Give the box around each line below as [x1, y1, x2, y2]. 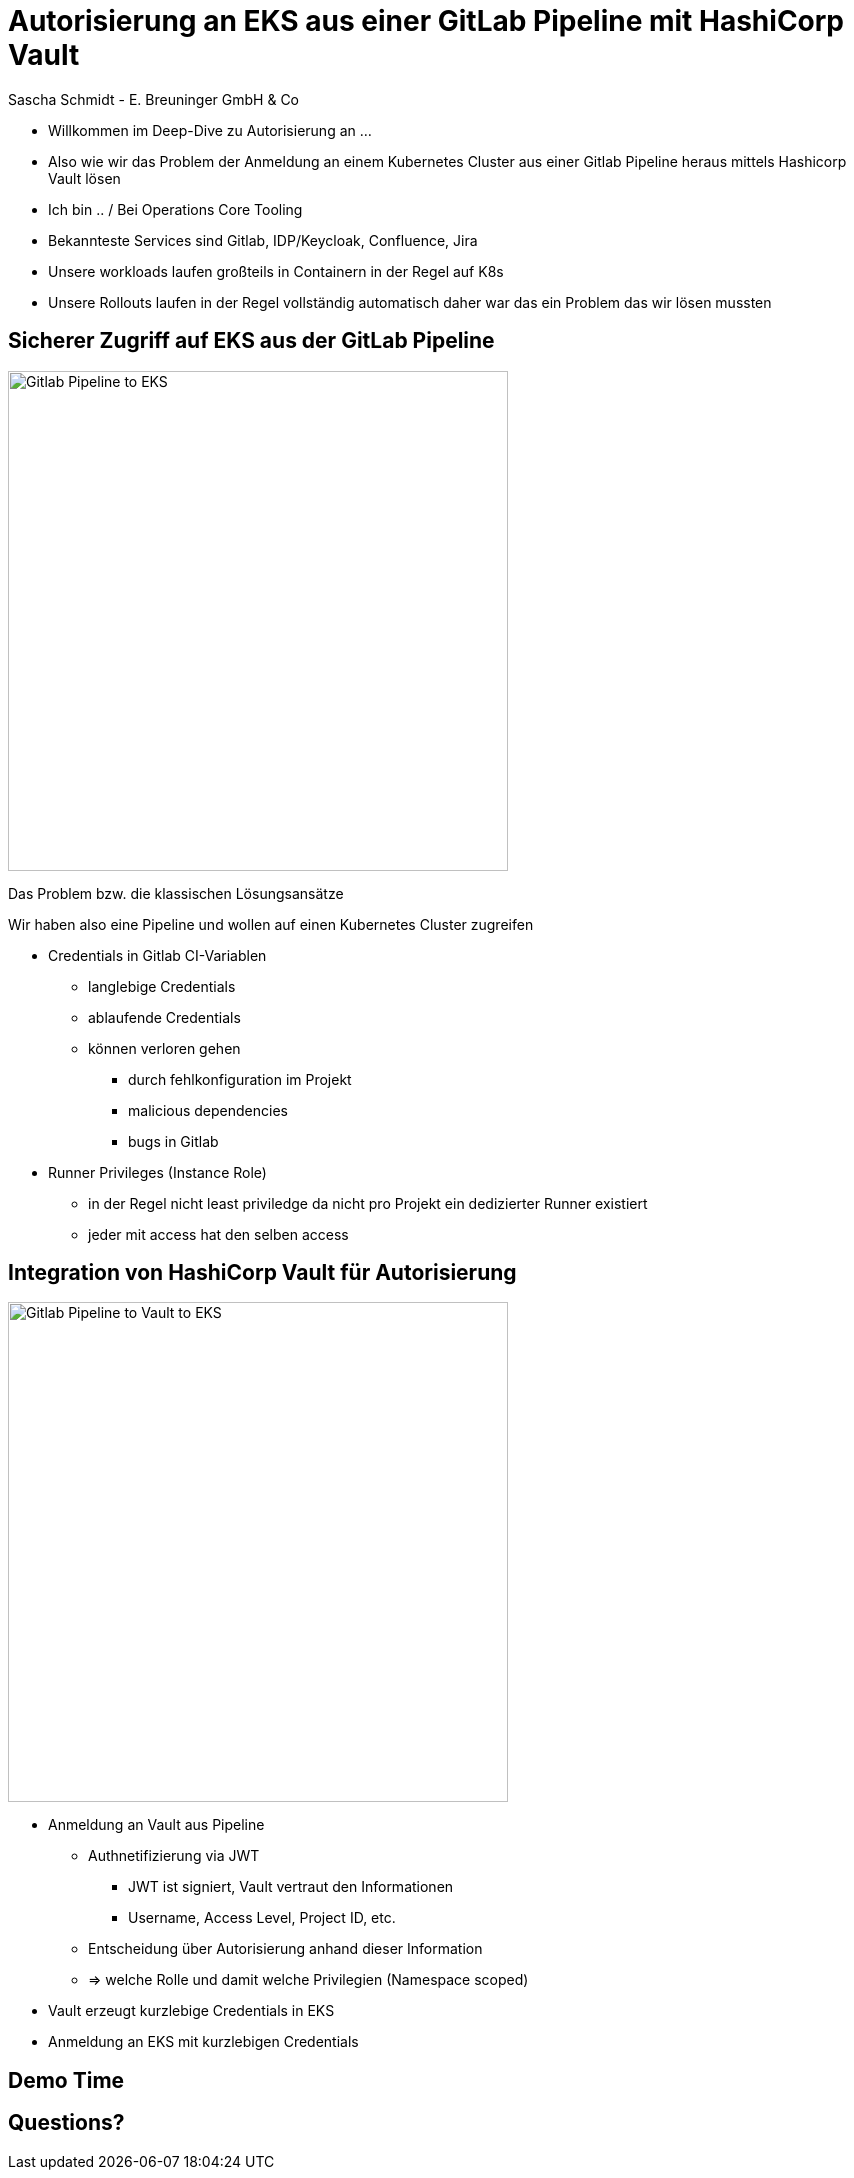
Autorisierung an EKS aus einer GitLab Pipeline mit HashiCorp [8, 4, 845, 38]
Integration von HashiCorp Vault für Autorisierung [8, 1260, 517, 1286]
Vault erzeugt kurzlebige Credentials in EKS [48, 2002, 335, 2020]
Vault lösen [48, 169, 121, 187]
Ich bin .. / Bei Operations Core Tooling [48, 200, 303, 218]
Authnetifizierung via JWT [88, 1847, 260, 1865]
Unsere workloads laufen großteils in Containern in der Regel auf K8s [48, 262, 504, 280]
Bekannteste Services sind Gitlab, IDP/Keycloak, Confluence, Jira [48, 231, 478, 249]
